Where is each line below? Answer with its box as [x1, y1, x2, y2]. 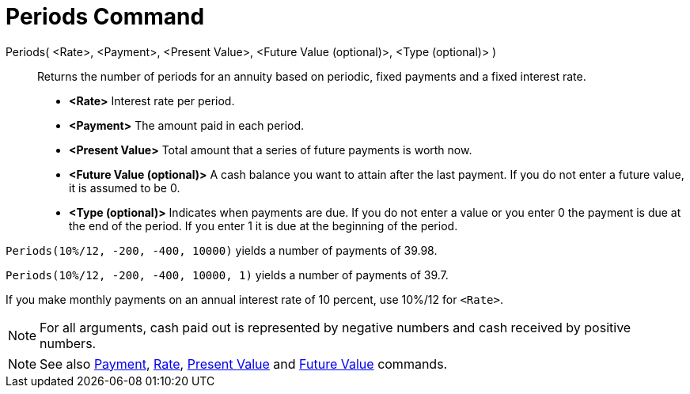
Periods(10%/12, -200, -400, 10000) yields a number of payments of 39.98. [6, 243, 438, 257]
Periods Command [6, 3, 205, 30]
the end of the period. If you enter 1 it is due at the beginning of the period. [69, 218, 458, 233]
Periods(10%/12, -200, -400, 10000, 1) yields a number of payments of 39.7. [6, 267, 449, 282]
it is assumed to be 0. [69, 180, 180, 195]
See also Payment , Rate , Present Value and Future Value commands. [40, 355, 448, 372]
